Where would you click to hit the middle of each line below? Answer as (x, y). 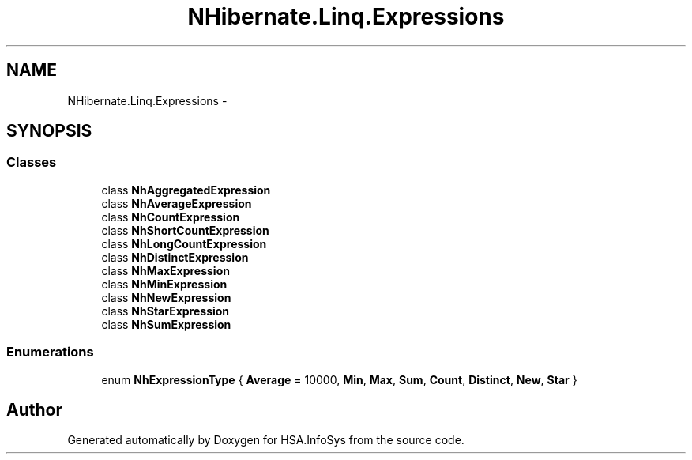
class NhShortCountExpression (185, 230)
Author (34, 409)
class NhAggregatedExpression (186, 190)
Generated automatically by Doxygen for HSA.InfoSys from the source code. (266, 440)
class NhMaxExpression (165, 270)
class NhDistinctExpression (175, 257)
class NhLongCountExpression (184, 243)
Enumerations (50, 352)
